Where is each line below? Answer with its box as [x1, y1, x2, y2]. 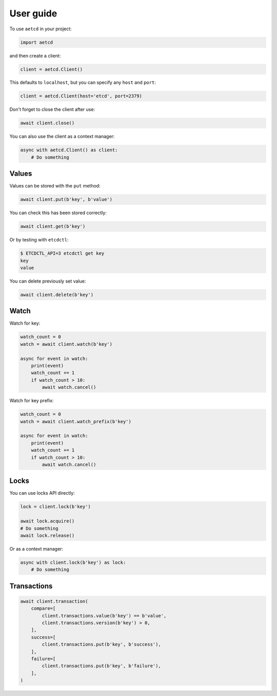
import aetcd [20, 39, 53, 45]
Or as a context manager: [9, 545, 64, 552]
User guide [9, 8, 57, 19]
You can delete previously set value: [9, 278, 86, 284]
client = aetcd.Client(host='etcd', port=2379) [20, 93, 142, 99]
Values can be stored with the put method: [9, 183, 101, 189]
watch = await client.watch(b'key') [20, 341, 113, 347]
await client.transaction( [20, 598, 88, 604]
